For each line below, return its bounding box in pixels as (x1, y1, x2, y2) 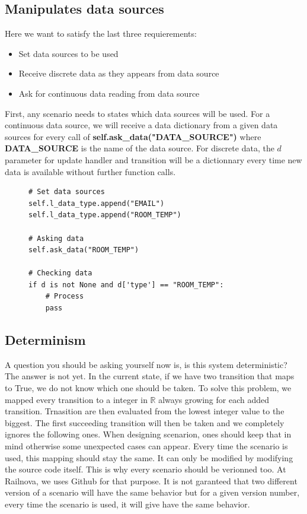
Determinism (5, 331, 86, 349)
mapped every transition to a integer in (5, 393, 148, 405)
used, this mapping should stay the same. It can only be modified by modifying (5, 451, 293, 464)
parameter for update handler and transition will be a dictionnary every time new (5, 153, 302, 166)
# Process (45, 292, 84, 301)
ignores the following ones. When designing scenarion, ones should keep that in (5, 428, 292, 440)
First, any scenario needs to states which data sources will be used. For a (5, 107, 270, 119)
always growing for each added (158, 393, 270, 405)
